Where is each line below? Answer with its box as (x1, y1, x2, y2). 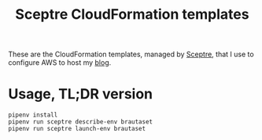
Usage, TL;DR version (8, 85, 153, 103)
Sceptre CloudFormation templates (15, 5, 249, 23)
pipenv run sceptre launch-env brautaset (8, 125, 146, 133)
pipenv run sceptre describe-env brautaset (8, 118, 153, 126)
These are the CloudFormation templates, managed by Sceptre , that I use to (8, 49, 254, 59)
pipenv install (8, 111, 58, 119)
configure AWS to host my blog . (8, 58, 112, 67)
